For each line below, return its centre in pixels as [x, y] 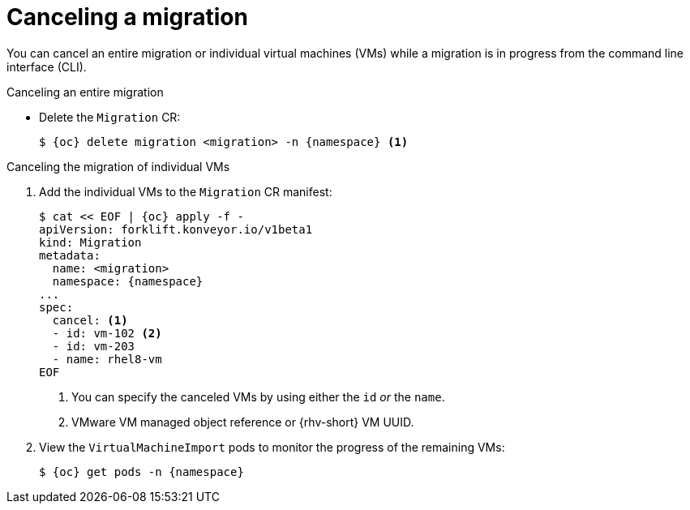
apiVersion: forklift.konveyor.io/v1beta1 [176, 229]
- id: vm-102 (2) [107, 333]
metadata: [70, 255]
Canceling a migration [127, 17]
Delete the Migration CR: [110, 117]
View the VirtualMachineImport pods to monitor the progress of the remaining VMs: [272, 447]
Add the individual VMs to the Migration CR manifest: [186, 191]
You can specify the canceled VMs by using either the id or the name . [258, 396]
